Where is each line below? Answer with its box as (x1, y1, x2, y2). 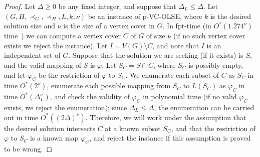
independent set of (4, 50, 61, 60)
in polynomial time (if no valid (143, 91, 237, 102)
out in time (4, 112, 39, 122)
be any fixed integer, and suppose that (58, 1, 176, 11)
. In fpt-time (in (162, 20, 211, 31)
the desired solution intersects (4, 123, 95, 133)
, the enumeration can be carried (154, 102, 254, 112)
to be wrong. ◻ (4, 143, 53, 154)
